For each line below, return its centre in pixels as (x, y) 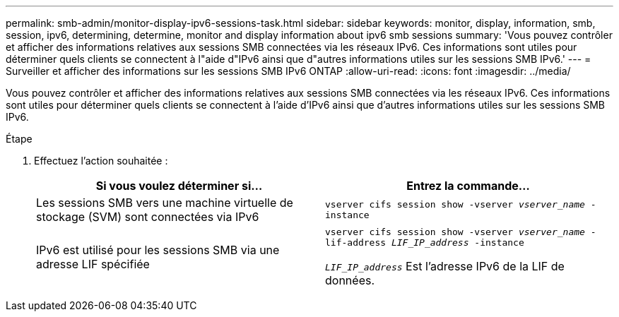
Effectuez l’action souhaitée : (101, 161)
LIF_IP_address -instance (458, 243)
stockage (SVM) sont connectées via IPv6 (148, 217)
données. (350, 280)
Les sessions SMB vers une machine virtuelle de (165, 203)
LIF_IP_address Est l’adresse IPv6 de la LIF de (445, 266)
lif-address (356, 243)
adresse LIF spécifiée (93, 264)
